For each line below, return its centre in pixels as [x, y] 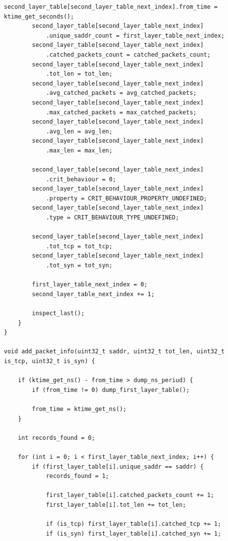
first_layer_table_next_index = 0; [90, 285]
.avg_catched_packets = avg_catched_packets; [121, 93]
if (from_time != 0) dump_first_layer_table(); [111, 390]
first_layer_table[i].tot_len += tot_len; [116, 505]
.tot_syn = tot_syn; [79, 266]
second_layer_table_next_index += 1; [93, 294]
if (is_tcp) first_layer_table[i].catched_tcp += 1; [133, 524]
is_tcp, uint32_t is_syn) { [50, 361]
